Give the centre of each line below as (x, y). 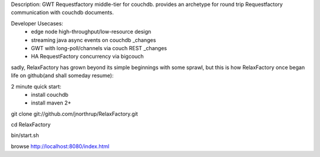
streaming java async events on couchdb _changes (94, 40)
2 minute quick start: (36, 86)
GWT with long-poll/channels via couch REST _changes (99, 48)
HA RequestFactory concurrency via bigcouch (87, 57)
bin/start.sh (25, 135)
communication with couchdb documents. (62, 12)
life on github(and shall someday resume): (62, 76)
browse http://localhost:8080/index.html (60, 146)
